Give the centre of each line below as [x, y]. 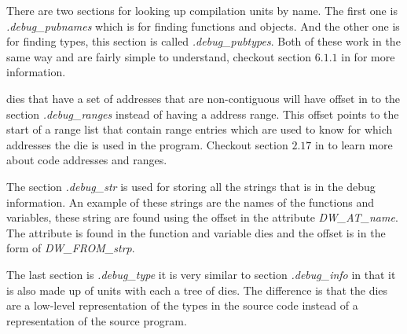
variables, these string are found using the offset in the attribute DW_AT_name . [202, 217]
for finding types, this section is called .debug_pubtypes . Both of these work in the [203, 41]
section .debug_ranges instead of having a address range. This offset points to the [203, 114]
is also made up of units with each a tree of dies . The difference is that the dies [197, 290]
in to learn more [354, 144]
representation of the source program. [97, 320]
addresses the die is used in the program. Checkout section [147, 144]
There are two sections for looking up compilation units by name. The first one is [202, 10]
